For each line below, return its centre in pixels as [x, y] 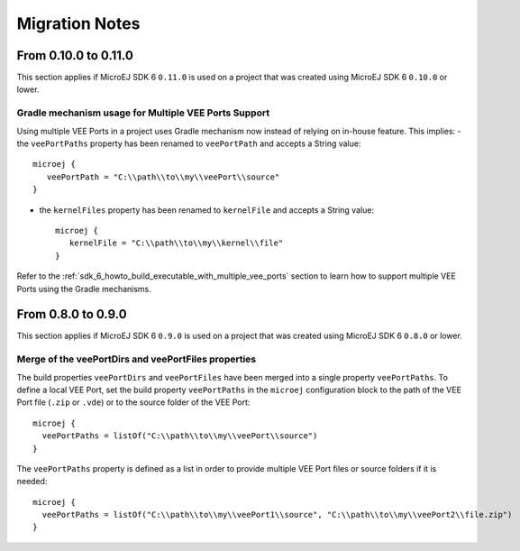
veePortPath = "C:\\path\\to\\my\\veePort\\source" [163, 177]
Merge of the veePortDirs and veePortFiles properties [137, 359]
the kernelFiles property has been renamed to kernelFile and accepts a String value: [206, 210]
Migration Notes [78, 23]
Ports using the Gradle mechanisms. [84, 289]
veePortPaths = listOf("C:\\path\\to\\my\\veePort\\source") [180, 436]
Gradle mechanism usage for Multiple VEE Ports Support [143, 113]
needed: [32, 482]
